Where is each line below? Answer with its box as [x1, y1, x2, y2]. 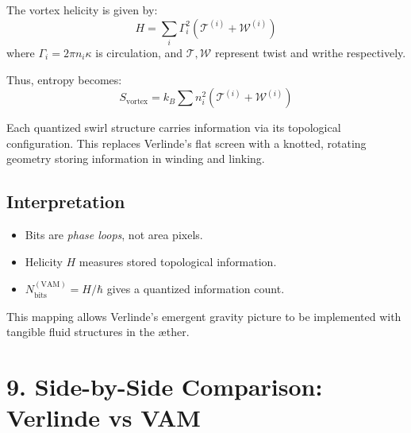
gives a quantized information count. [106, 280, 285, 297]
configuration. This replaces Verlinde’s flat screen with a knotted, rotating [6, 134, 367, 151]
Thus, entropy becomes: [6, 71, 122, 87]
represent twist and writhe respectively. [214, 44, 406, 60]
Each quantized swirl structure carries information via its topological [6, 119, 341, 136]
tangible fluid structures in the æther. [6, 323, 190, 340]
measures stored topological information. [79, 253, 277, 269]
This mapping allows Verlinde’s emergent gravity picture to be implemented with [6, 307, 401, 324]
